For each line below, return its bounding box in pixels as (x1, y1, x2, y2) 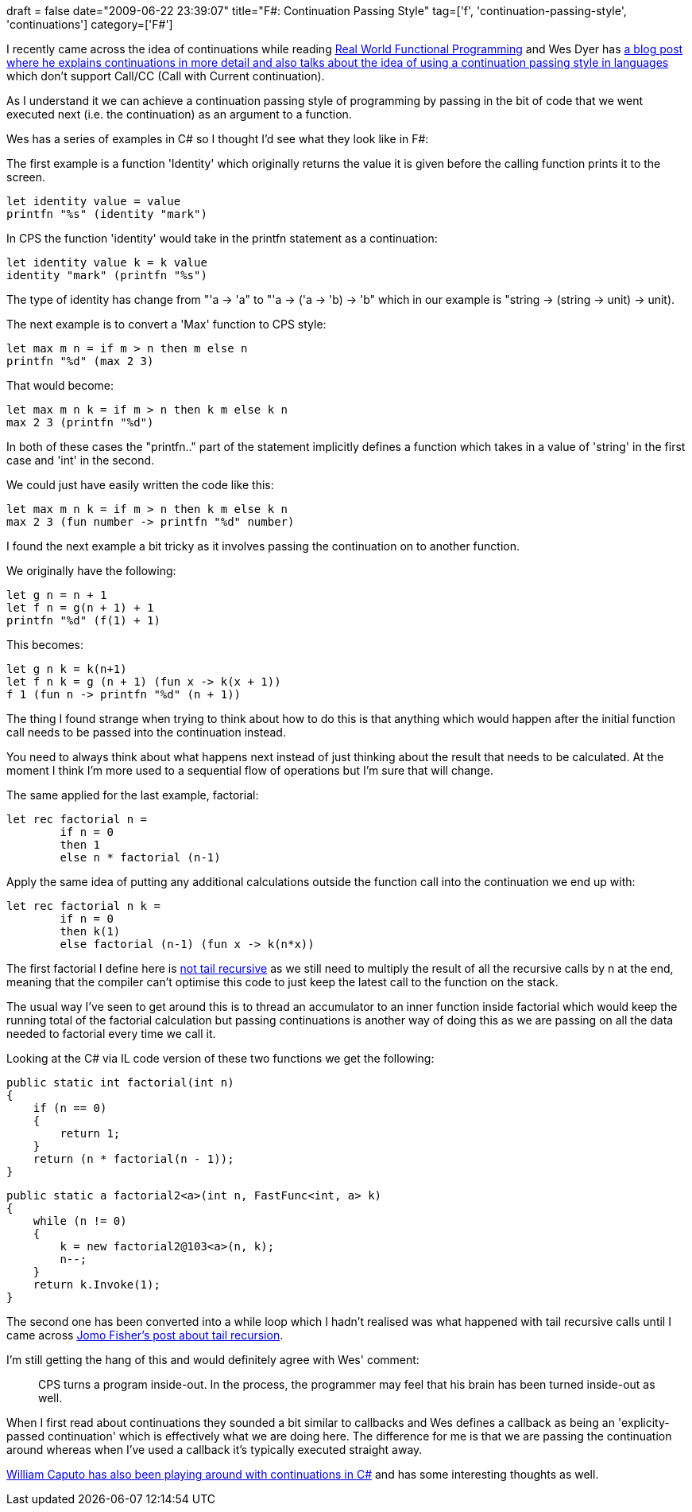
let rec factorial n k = (6, 900, 160, 912)
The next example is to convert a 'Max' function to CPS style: (6, 317, 327, 331)
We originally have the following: (6, 564, 176, 577)
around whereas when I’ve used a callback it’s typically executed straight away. (6, 1443, 423, 1456)
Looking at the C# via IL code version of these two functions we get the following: (6, 1051, 435, 1065)
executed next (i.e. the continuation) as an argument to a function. (6, 107, 352, 121)
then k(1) (60, 925, 121, 938)
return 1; (60, 1127, 121, 1140)
